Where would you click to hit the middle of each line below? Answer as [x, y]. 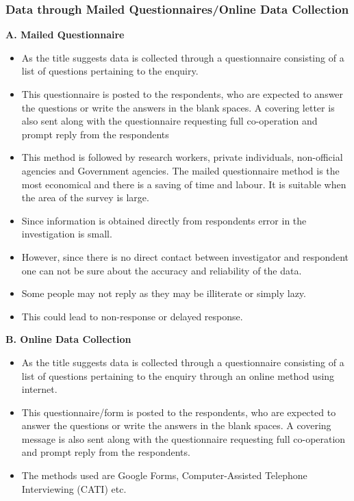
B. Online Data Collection [68, 339]
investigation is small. [67, 234]
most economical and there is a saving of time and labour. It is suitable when [184, 184]
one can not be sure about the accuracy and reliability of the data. [162, 270]
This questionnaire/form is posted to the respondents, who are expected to [179, 412]
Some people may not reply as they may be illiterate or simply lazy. [164, 293]
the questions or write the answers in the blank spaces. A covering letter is [178, 107]
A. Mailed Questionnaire [65, 35]
